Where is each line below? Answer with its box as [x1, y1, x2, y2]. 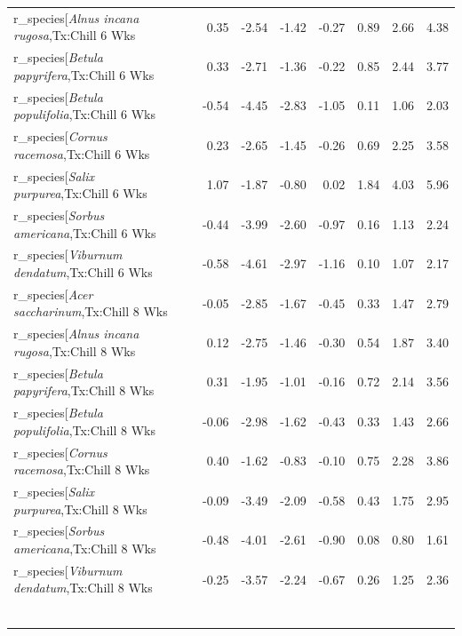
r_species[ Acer [13, 284, 93, 303]
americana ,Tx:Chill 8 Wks [13, 539, 156, 558]
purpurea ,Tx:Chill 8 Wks [13, 499, 147, 518]
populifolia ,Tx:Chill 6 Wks [13, 105, 155, 123]
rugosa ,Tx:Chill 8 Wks [13, 341, 136, 360]
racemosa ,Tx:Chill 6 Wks [13, 144, 150, 163]
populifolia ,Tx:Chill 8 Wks [13, 420, 155, 439]
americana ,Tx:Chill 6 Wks [13, 223, 156, 242]
